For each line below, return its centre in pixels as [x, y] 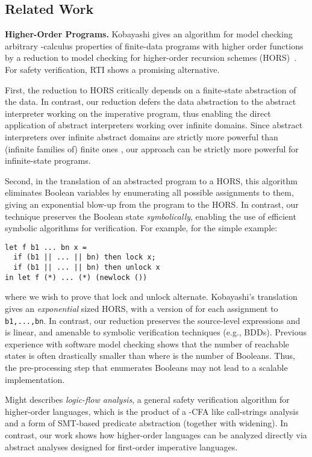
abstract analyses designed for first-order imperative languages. [121, 446]
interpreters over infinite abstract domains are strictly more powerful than [142, 136]
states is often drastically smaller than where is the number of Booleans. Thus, [150, 356]
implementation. [35, 379]
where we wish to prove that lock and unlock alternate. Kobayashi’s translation [151, 297]
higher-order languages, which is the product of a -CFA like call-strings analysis [152, 411]
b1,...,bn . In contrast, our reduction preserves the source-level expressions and [153, 320]
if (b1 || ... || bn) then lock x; [85, 257]
